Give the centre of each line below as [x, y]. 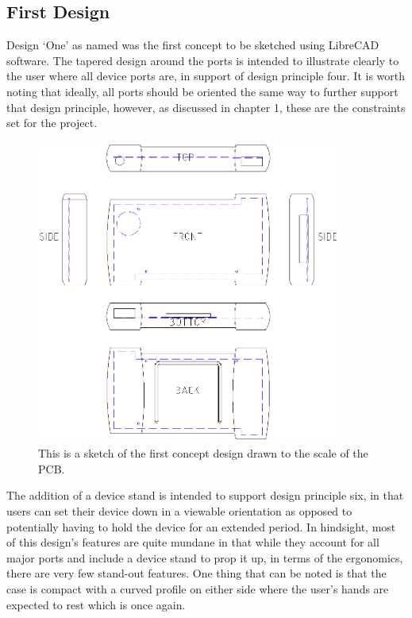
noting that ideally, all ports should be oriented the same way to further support [202, 91]
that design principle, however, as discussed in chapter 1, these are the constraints [206, 107]
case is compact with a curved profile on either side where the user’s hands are [198, 589]
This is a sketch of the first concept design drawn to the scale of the [203, 453]
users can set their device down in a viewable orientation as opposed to [179, 511]
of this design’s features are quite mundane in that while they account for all [193, 542]
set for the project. [52, 123]
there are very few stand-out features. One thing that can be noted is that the [196, 573]
